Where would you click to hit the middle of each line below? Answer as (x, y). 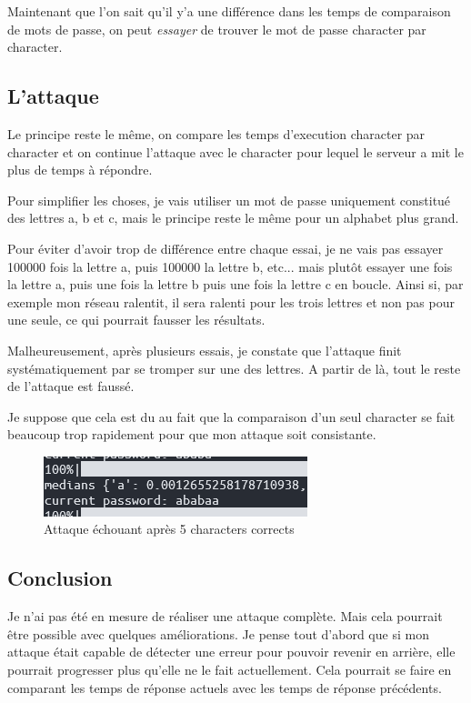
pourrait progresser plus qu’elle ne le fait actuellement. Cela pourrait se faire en (230, 670)
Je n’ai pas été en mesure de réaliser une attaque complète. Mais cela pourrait (225, 616)
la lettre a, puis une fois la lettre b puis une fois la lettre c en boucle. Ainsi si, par (235, 284)
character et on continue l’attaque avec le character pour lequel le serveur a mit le (235, 151)
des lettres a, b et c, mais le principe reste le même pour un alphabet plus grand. (233, 218)
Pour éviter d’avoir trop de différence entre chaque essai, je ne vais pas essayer (225, 248)
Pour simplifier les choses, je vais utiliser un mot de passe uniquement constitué (229, 200)
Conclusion (60, 578)
